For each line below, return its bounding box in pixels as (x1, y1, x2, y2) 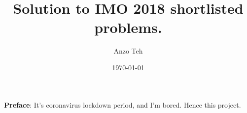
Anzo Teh (113, 46, 143, 56)
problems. (94, 17, 162, 37)
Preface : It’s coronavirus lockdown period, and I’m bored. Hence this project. (4, 99, 241, 110)
